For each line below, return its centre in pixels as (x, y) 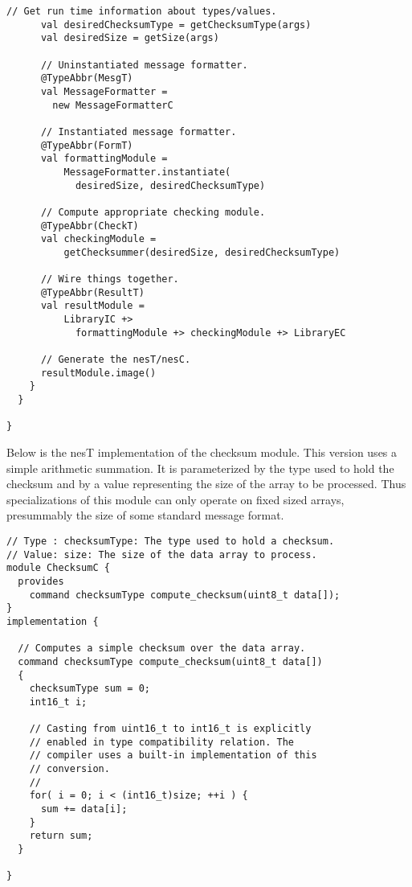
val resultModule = (92, 306)
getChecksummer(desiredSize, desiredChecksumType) (202, 252)
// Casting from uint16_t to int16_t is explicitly (170, 729)
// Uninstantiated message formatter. (144, 65)
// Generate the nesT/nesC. (116, 360)
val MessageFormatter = (104, 91)
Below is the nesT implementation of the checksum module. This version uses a (202, 452)
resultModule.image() (98, 373)
